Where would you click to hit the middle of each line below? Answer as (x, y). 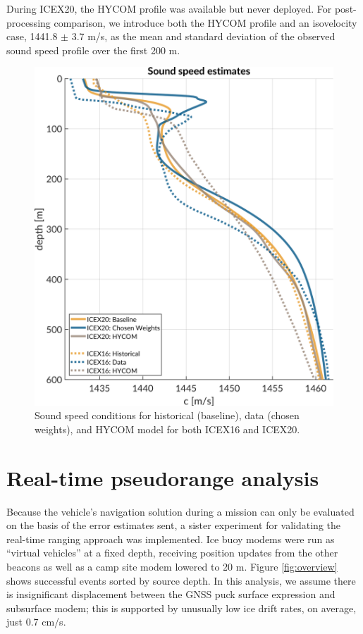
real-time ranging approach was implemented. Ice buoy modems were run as (171, 539)
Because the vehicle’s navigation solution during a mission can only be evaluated (180, 511)
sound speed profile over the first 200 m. (93, 50)
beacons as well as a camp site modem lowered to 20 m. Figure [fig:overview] (172, 566)
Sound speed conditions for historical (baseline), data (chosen (167, 415)
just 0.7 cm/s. (36, 622)
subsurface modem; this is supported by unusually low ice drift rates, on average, (181, 608)
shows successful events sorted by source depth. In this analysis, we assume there (181, 580)
